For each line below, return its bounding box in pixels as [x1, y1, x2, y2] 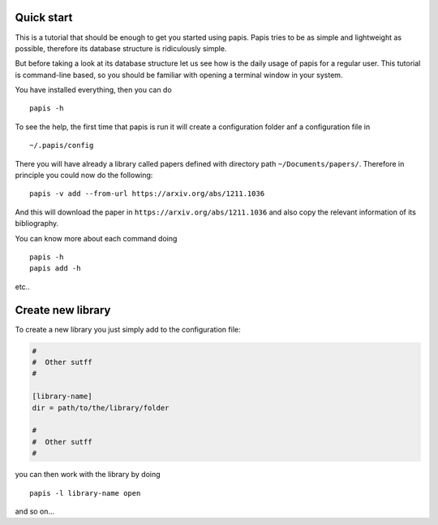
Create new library [15, 303, 111, 317]
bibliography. [15, 219, 59, 228]
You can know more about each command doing [15, 233, 178, 243]
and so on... [15, 506, 55, 516]
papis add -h [29, 264, 81, 273]
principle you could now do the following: [15, 171, 153, 180]
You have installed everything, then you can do [15, 85, 172, 95]
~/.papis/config [29, 141, 94, 150]
